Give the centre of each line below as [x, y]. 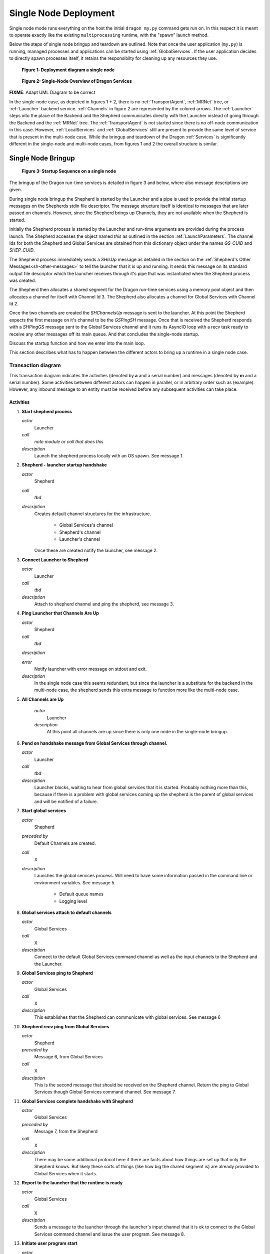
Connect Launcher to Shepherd [55, 560]
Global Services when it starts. [66, 1173]
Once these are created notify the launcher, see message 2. [96, 551]
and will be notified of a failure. [66, 801]
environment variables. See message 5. [75, 882]
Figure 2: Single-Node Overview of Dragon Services [77, 81]
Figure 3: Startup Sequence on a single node [69, 171]
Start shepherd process [47, 411]
